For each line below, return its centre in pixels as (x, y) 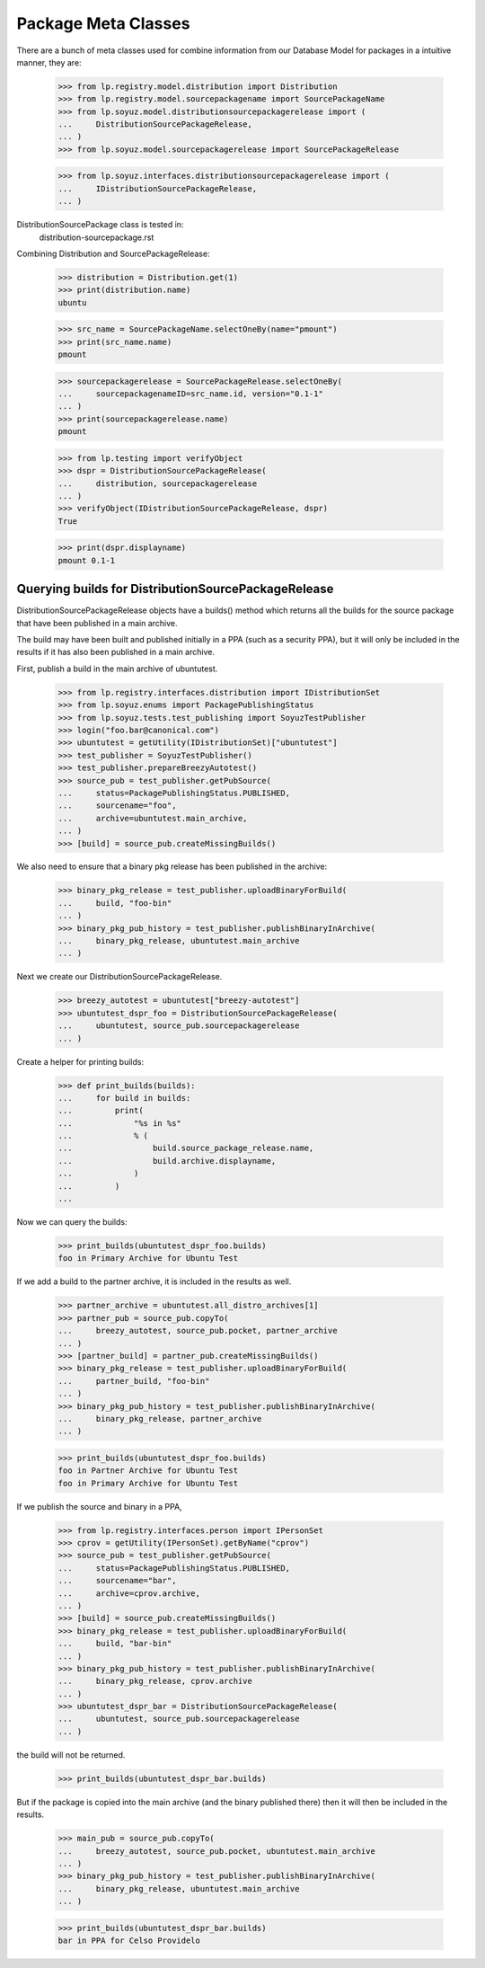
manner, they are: (49, 62)
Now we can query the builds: (72, 1222)
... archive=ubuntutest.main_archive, (153, 818)
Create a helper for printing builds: (80, 1061)
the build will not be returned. (71, 1755)
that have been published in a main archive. (97, 623)
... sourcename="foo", (117, 806)
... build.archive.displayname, (167, 1161)
